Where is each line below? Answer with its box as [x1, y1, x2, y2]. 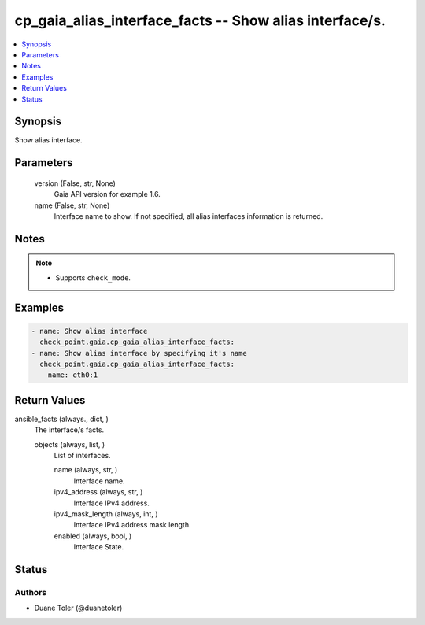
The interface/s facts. [34, 425, 105, 435]
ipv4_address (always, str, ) [54, 487, 143, 497]
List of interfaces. [54, 451, 111, 460]
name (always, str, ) [54, 465, 118, 475]
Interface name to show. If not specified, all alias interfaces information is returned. [54, 211, 323, 220]
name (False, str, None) [34, 201, 110, 210]
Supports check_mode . [55, 272, 131, 283]
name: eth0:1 [47, 371, 98, 379]
